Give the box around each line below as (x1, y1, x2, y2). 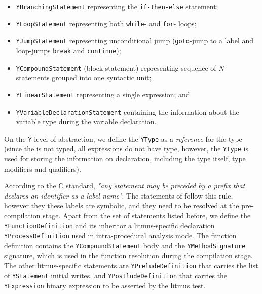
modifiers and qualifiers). (4, 163, 81, 174)
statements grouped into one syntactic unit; (16, 72, 152, 83)
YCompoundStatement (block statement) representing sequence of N (16, 62, 224, 73)
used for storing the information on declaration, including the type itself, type (4, 153, 246, 164)
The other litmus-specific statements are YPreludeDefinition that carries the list (4, 260, 258, 271)
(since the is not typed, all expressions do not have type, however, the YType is (4, 143, 248, 154)
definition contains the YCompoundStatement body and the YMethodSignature (4, 240, 246, 250)
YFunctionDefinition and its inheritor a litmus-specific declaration (4, 220, 215, 231)
